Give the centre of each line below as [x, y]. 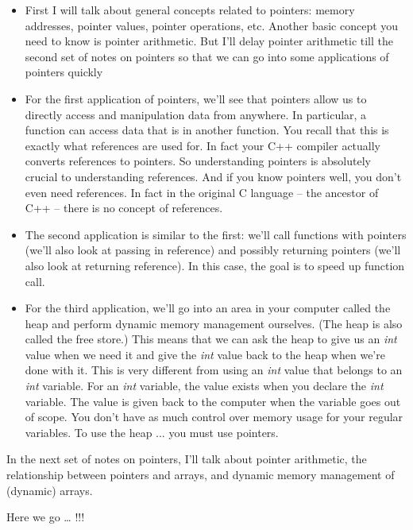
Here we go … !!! [46, 517]
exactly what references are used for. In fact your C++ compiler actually [203, 145]
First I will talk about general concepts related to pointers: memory [190, 10]
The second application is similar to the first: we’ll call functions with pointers [216, 234]
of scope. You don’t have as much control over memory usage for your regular [214, 417]
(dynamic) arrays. [50, 490]
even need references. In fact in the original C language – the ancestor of [202, 192]
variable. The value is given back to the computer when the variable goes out [213, 401]
